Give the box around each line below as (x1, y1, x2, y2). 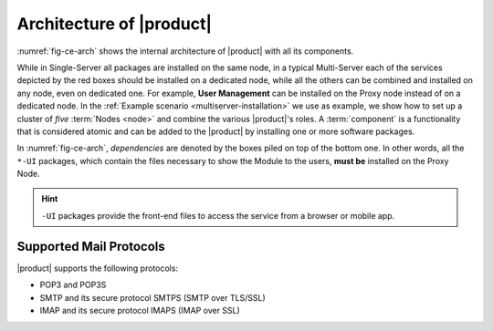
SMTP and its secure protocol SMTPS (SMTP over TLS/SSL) (39, 292, 267, 303)
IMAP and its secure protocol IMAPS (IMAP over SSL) (39, 305, 241, 315)
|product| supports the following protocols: (16, 263, 178, 274)
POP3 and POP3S (39, 279, 107, 291)
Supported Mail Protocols (16, 238, 166, 254)
